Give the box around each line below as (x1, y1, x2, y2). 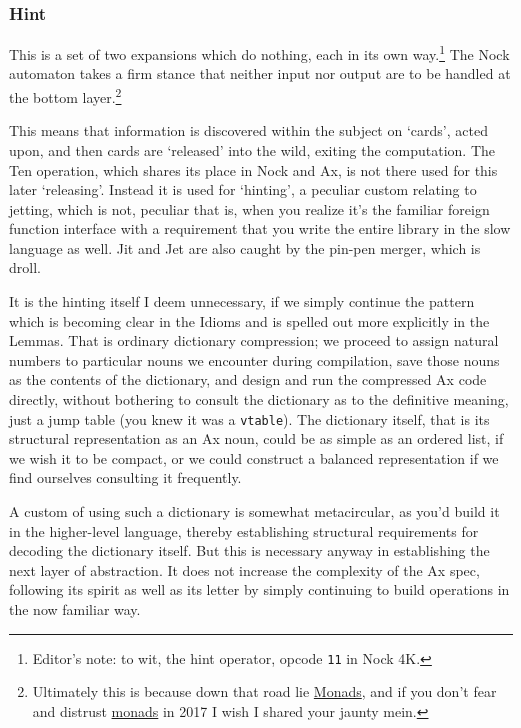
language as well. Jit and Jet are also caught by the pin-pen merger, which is (9, 237, 481, 258)
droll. (9, 257, 41, 278)
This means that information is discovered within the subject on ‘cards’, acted (9, 120, 488, 141)
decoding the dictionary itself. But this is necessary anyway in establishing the (9, 540, 490, 561)
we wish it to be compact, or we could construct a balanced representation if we (9, 447, 499, 468)
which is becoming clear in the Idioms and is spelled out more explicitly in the (9, 310, 490, 331)
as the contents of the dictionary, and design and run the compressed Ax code (9, 369, 487, 390)
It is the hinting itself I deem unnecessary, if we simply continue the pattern (9, 291, 475, 312)
